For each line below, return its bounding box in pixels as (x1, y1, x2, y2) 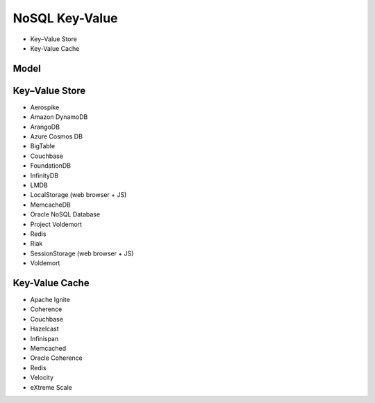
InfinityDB (30, 171, 59, 180)
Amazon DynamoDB (30, 113, 88, 121)
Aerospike (30, 103, 60, 111)
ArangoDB (30, 123, 60, 131)
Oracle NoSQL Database (30, 210, 101, 219)
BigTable (30, 142, 56, 150)
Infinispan (30, 334, 59, 342)
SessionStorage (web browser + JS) (30, 249, 134, 258)
